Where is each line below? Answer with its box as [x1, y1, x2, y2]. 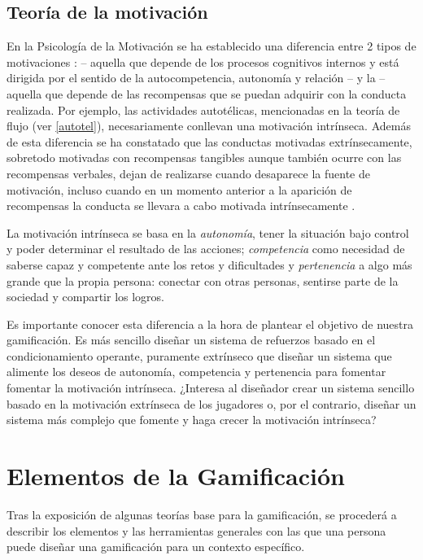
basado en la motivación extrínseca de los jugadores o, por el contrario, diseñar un [7, 395, 416, 412]
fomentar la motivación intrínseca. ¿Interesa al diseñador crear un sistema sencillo [7, 379, 415, 396]
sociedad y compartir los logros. [7, 288, 165, 305]
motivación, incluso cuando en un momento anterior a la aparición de [7, 181, 352, 198]
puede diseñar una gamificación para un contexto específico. [7, 538, 305, 555]
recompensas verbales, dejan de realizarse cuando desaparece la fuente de [7, 164, 370, 182]
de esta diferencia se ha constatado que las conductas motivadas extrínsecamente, [7, 133, 412, 150]
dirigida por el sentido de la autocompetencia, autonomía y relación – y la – [7, 69, 386, 86]
